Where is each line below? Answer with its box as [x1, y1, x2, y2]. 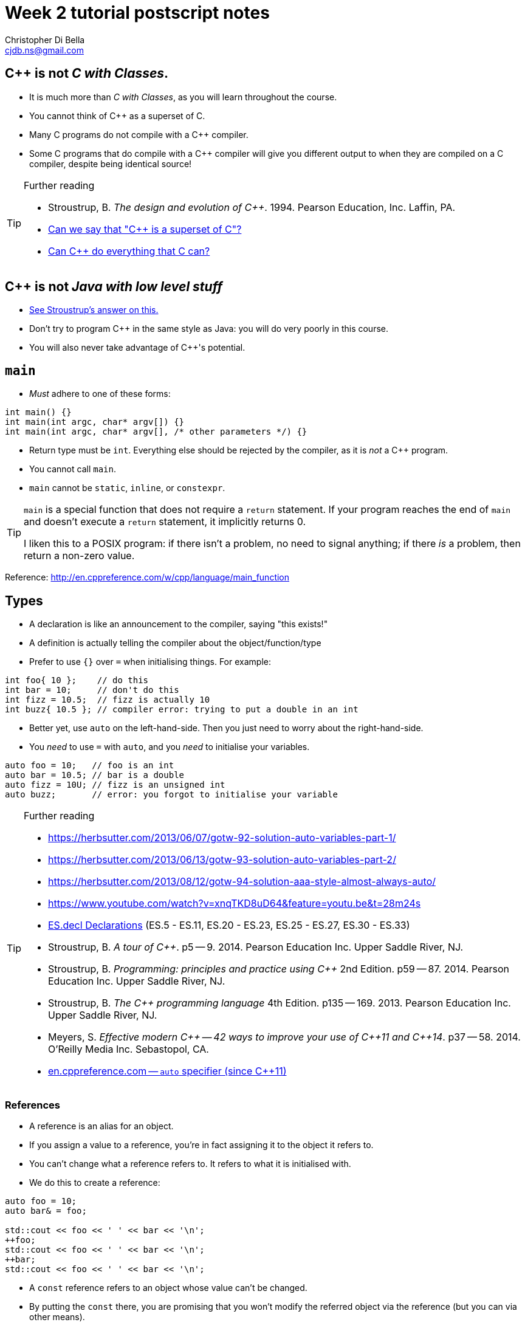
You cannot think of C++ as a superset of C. [29, 110, 205, 121]
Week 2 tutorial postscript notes [5, 2, 270, 23]
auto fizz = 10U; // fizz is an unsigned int [5, 780, 225, 790]
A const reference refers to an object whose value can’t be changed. [29, 1282, 307, 1293]
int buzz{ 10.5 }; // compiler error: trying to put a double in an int [5, 704, 359, 715]
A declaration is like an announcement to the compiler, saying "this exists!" [29, 619, 328, 630]
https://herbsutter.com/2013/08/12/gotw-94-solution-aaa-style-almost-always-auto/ [48, 875, 436, 888]
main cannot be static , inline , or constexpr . [29, 483, 225, 494]
